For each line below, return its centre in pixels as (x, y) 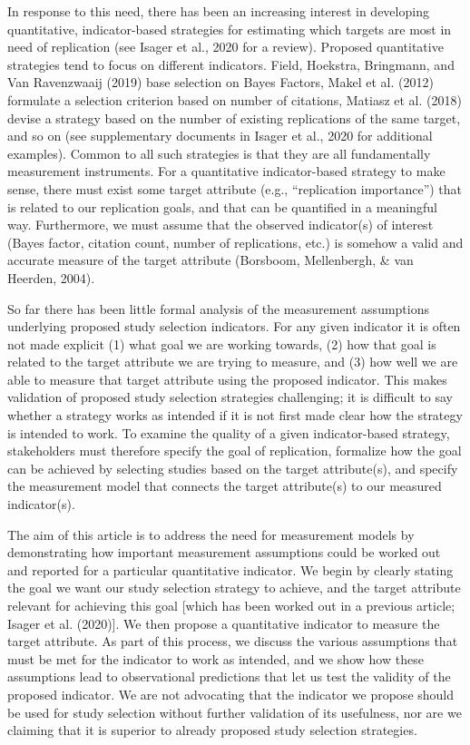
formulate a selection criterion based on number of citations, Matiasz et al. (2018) (235, 99)
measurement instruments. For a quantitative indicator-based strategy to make (226, 171)
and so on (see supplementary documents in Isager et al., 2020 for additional (220, 136)
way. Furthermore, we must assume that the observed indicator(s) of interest (220, 225)
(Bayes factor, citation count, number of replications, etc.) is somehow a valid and (235, 242)
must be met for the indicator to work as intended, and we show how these (215, 658)
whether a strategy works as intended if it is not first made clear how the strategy (235, 415)
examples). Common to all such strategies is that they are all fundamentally (219, 153)
